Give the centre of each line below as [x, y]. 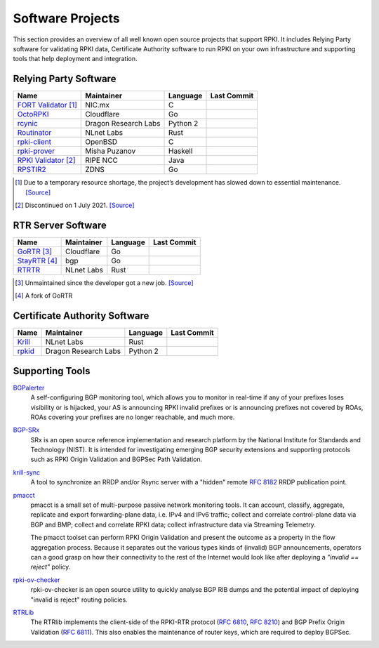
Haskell [180, 151]
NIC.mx [98, 105]
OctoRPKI [33, 114]
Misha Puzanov [111, 151]
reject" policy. [51, 567]
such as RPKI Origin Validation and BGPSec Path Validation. [117, 459]
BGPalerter [29, 388]
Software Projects [66, 18]
